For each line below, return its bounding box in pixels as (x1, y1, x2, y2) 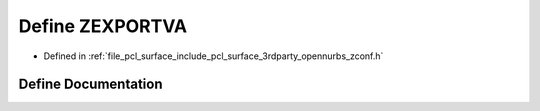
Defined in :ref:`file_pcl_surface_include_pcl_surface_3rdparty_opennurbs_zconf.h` (43, 50, 384, 62)
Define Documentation (18, 76, 163, 93)
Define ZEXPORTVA (18, 15, 188, 37)
